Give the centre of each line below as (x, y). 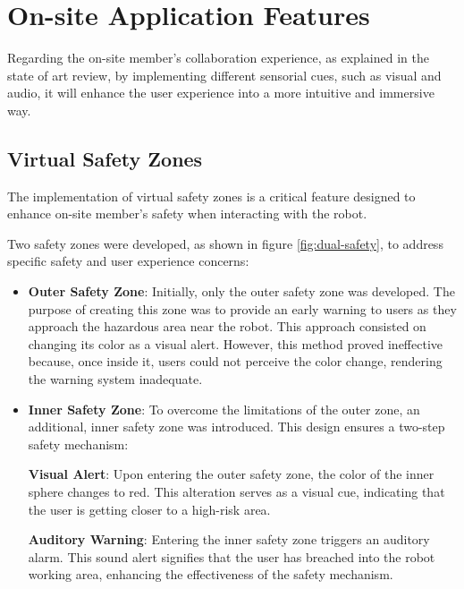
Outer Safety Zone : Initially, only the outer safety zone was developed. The (241, 291)
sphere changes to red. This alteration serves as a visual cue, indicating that (236, 492)
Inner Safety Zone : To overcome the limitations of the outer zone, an (224, 409)
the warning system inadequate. (115, 379)
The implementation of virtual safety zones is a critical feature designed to (211, 196)
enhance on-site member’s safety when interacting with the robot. (187, 213)
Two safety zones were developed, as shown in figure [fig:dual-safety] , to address (225, 243)
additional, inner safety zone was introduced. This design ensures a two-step (236, 427)
